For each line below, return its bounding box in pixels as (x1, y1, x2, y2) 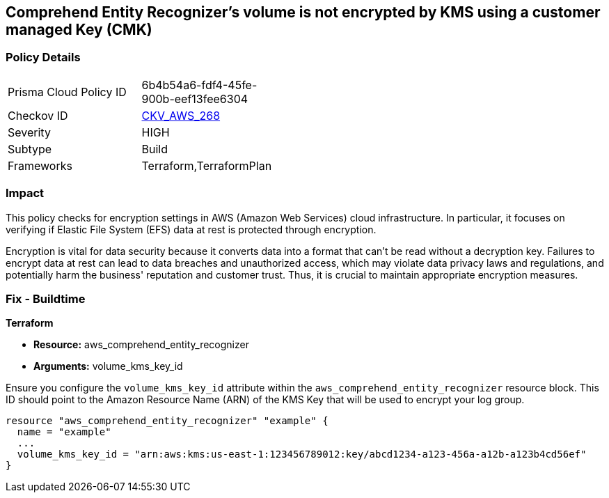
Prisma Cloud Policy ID (8, 84, 127, 99)
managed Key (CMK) (6, 21, 152, 38)
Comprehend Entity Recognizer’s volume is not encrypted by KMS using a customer (6, 3, 601, 21)
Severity (8, 125, 51, 139)
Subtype (8, 141, 52, 156)
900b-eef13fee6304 (141, 91, 248, 106)
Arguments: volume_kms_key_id (33, 360, 183, 373)
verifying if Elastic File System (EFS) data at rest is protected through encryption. (6, 223, 377, 235)
